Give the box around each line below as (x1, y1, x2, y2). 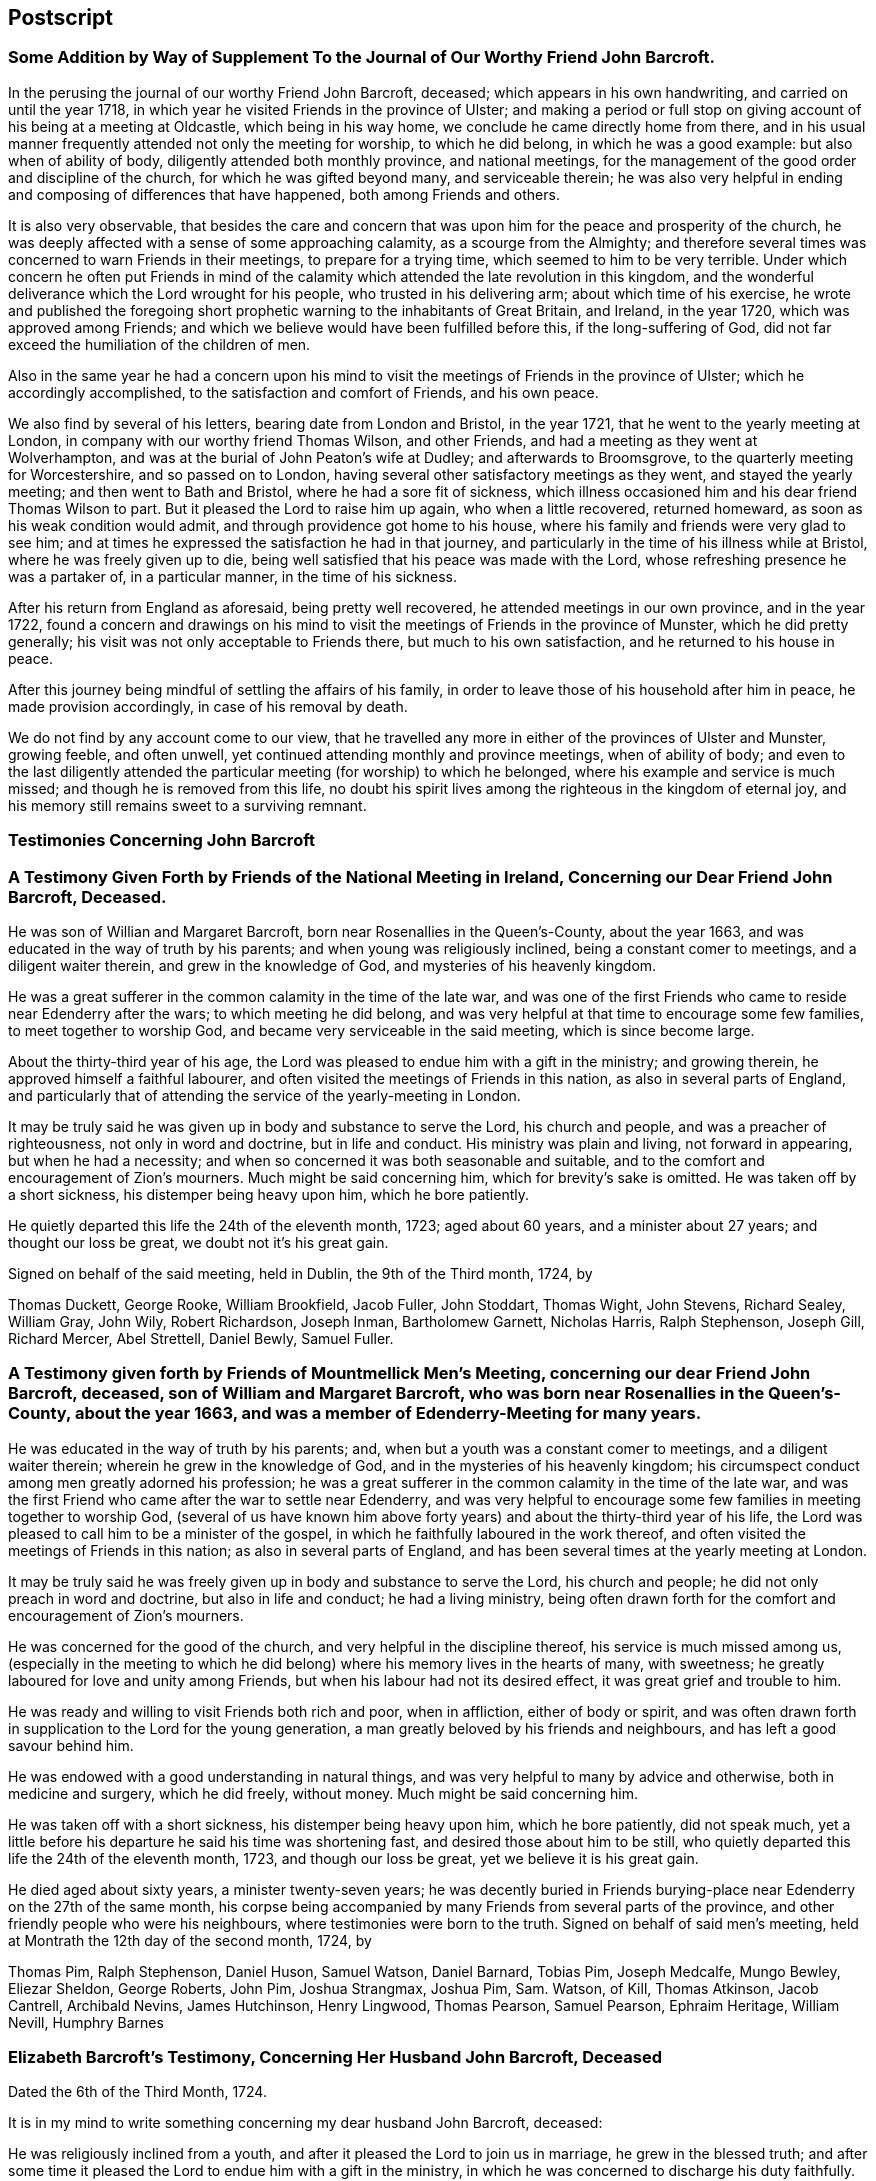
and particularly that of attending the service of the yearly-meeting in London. (8, 1086, 521, 1104)
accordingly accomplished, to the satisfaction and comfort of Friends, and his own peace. (8, 383, 599, 401)
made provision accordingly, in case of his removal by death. (8, 697, 408, 715)
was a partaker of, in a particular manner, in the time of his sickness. (8, 567, 457, 585)
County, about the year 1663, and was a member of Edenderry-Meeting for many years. (8, 1403, 702, 1424)
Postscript (8, 5, 113, 30)
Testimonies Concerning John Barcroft (8, 830, 316, 851)
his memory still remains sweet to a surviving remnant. (8, 796, 367, 814)
